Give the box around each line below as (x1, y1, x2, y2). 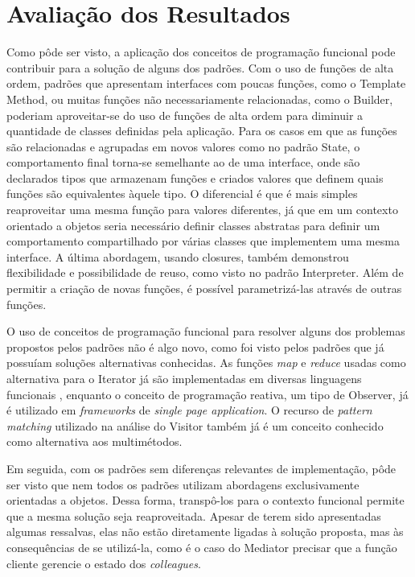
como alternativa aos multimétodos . (6, 433, 183, 450)
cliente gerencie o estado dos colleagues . (6, 554, 201, 571)
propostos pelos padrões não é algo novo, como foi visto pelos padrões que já (6, 338, 384, 355)
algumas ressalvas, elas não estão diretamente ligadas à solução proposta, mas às (6, 523, 404, 540)
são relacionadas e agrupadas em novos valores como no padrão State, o (6, 138, 360, 155)
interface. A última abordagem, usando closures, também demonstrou (6, 248, 349, 265)
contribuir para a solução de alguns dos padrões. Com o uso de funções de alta (6, 59, 394, 76)
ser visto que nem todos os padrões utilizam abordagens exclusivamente (6, 476, 360, 493)
